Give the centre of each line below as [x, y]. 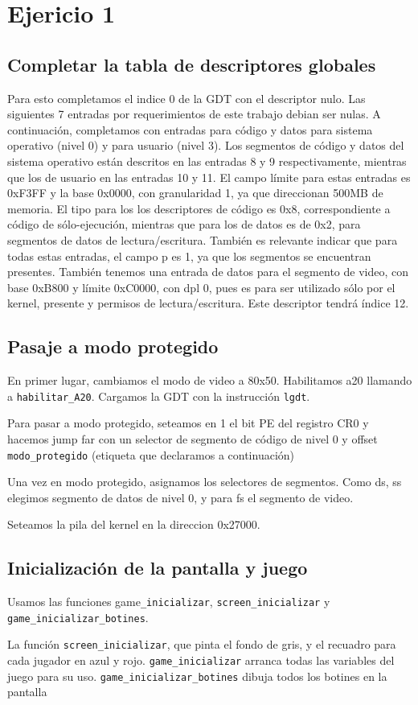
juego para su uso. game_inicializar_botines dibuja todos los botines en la [197, 676]
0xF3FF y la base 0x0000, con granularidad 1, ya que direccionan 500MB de [195, 193]
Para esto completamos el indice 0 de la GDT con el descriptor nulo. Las [186, 98]
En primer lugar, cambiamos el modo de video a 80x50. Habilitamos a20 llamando [210, 380]
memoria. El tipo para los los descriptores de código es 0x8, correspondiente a [199, 208]
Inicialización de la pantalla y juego [158, 568]
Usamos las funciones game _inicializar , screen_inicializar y [169, 602]
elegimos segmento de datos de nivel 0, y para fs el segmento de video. [180, 497]
